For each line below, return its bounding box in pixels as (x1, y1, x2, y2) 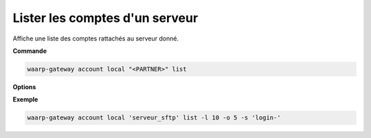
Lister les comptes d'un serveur (12, 10, 199, 25)
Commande (12, 47, 47, 55)
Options (12, 82, 36, 91)
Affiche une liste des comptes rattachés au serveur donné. (12, 34, 179, 43)
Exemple (12, 95, 38, 104)
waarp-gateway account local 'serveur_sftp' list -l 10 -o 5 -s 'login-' (27, 114, 281, 122)
